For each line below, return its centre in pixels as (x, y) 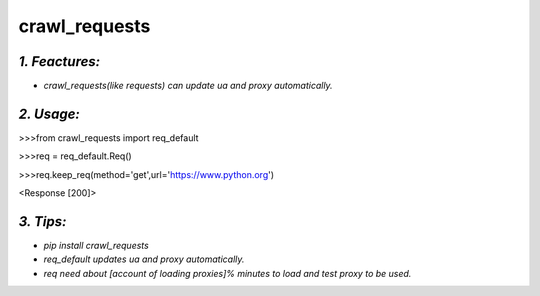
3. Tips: (42, 221)
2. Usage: (49, 113)
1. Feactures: (59, 61)
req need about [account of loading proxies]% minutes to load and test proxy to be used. (227, 273)
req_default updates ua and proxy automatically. (144, 259)
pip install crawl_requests (96, 246)
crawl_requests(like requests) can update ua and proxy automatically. (188, 86)
